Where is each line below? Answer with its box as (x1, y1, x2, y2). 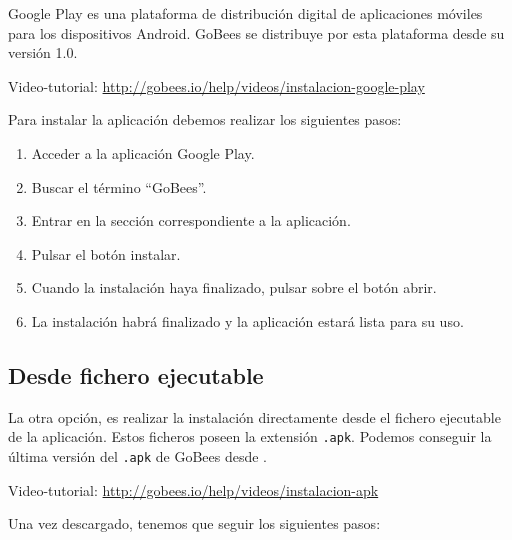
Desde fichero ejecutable (8, 359, 264, 390)
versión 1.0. (8, 42, 78, 63)
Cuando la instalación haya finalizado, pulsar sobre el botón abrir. (31, 277, 437, 298)
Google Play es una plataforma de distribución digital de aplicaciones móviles (8, 3, 483, 23)
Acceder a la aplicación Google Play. (31, 142, 255, 163)
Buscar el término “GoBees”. (31, 176, 207, 197)
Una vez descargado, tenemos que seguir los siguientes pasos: (8, 513, 381, 534)
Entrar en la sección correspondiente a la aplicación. (31, 210, 351, 231)
